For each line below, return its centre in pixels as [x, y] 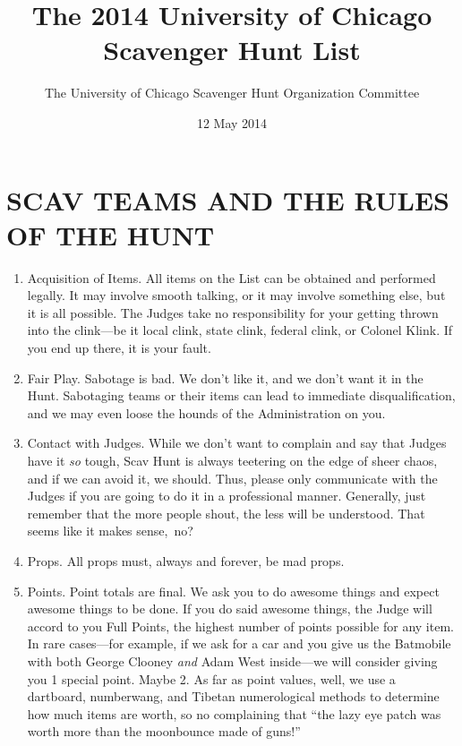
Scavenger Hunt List [232, 50]
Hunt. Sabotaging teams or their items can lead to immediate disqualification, [241, 395]
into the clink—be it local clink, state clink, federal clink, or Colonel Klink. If [240, 330]
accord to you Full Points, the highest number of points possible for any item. [240, 626]
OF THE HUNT [111, 234]
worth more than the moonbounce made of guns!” [164, 731]
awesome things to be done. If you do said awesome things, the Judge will [230, 609]
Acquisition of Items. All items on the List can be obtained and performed [231, 277]
